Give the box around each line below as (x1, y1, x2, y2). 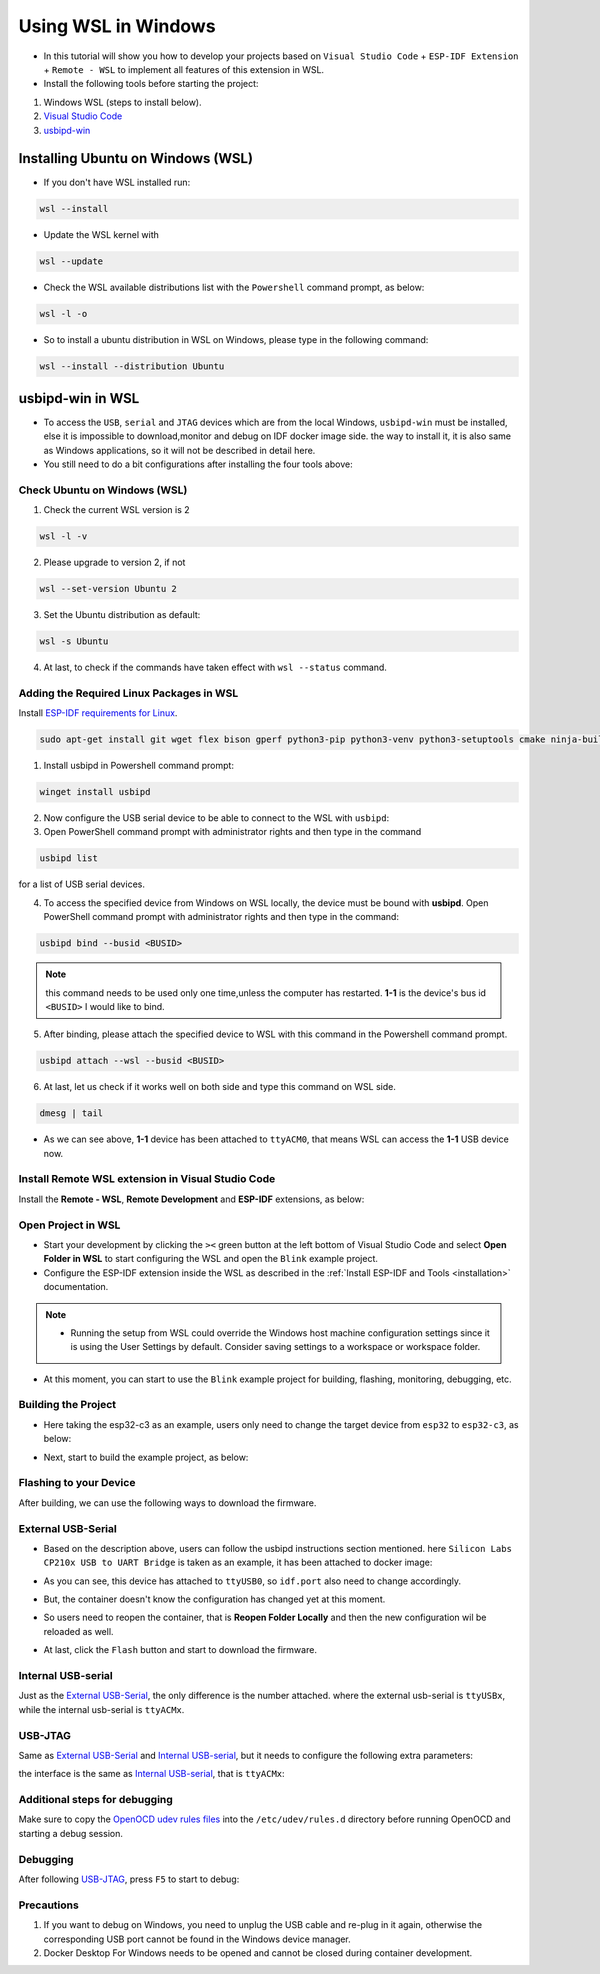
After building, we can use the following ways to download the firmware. (18, 1496, 317, 1509)
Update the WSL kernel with (43, 229, 160, 241)
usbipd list (39, 853, 99, 864)
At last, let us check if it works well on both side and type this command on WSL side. (43, 1081, 397, 1093)
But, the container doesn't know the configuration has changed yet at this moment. (43, 1593, 386, 1605)
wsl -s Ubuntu (39, 636, 109, 647)
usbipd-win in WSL (18, 390, 140, 407)
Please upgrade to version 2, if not (43, 556, 186, 569)
